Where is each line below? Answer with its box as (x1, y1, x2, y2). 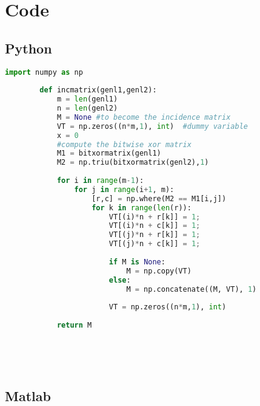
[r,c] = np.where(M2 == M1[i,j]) (92, 194, 227, 203)
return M (56, 321, 92, 330)
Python (5, 38, 52, 57)
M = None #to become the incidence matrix (56, 112, 231, 122)
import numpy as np (5, 67, 83, 77)
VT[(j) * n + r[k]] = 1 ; (108, 230, 201, 239)
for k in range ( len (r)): (92, 203, 192, 212)
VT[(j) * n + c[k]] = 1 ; (108, 239, 201, 249)
